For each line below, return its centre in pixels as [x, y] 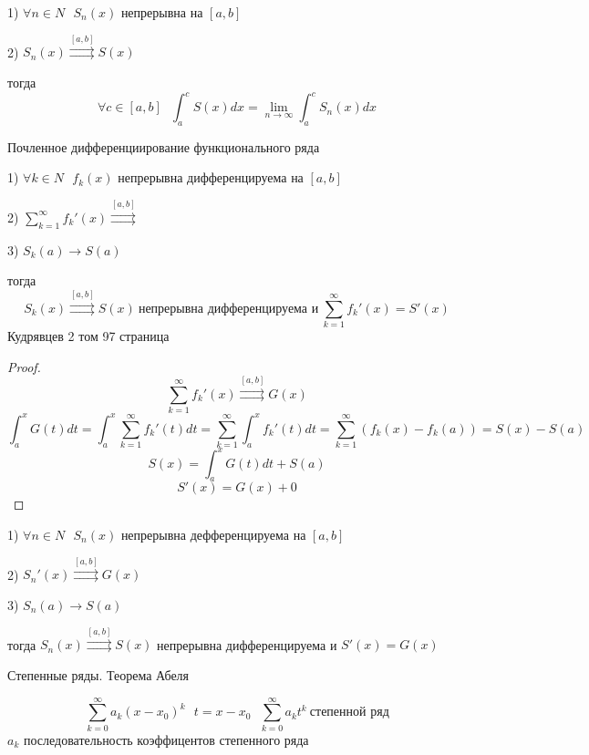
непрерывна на [162, 12]
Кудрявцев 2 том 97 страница [88, 335]
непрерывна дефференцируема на [213, 534]
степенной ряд [349, 713]
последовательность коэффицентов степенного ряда [166, 739]
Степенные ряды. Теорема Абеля [98, 674]
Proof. [24, 366]
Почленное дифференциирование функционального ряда [164, 146]
